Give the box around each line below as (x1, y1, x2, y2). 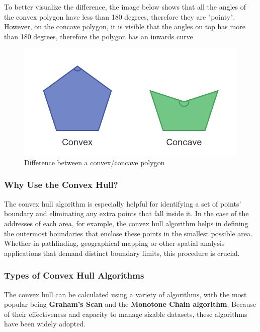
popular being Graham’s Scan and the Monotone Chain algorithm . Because (4, 299, 256, 309)
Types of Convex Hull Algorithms (4, 269, 144, 282)
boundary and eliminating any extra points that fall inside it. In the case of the (4, 208, 249, 219)
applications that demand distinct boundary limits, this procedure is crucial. (4, 247, 240, 258)
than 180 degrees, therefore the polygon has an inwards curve (4, 31, 193, 41)
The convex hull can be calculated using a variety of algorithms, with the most (4, 289, 247, 299)
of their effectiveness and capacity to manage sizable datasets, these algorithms (4, 308, 247, 319)
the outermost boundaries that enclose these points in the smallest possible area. (4, 228, 252, 238)
